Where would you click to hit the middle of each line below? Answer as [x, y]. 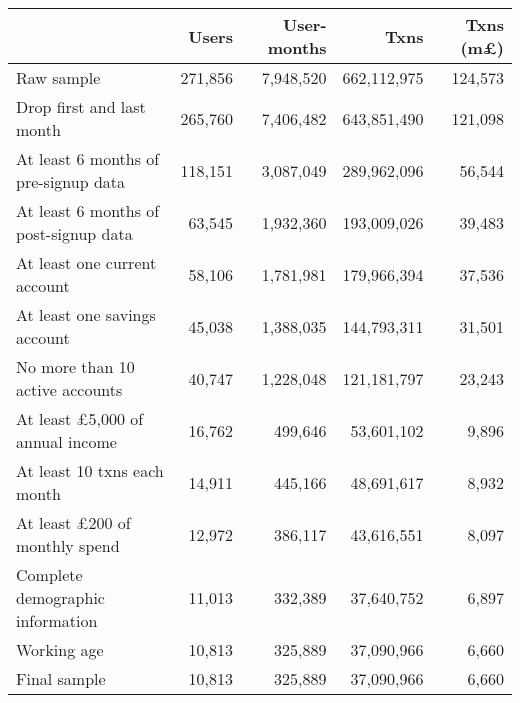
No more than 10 [75, 366]
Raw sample [58, 77]
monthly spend [68, 545]
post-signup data [74, 233]
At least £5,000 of [80, 418]
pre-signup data [71, 181]
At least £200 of [73, 522]
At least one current [86, 262]
